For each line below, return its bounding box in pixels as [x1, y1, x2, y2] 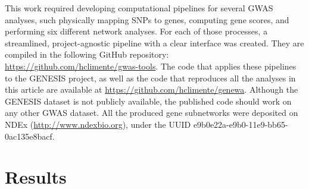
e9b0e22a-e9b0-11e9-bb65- [193, 118, 288, 130]
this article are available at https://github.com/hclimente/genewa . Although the [5, 83, 298, 96]
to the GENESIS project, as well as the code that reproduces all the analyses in [5, 71, 296, 84]
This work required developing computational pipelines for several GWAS [5, 2, 273, 14]
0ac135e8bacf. [5, 130, 55, 142]
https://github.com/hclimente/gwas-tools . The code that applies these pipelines [5, 59, 296, 72]
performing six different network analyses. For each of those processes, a [5, 25, 268, 37]
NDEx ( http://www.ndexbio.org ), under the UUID [5, 118, 191, 130]
